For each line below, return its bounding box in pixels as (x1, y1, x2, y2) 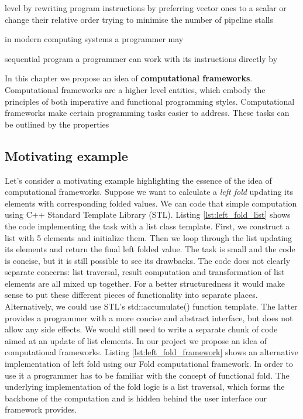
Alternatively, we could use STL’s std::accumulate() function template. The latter (5, 300, 298, 312)
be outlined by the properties (5, 118, 109, 130)
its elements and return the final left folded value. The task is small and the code (5, 243, 295, 255)
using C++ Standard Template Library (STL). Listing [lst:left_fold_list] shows (5, 208, 291, 221)
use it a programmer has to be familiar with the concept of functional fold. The (5, 369, 290, 381)
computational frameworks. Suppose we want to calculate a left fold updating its (5, 186, 293, 198)
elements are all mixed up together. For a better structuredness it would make (5, 277, 285, 289)
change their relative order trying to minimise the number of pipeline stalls (5, 13, 273, 25)
